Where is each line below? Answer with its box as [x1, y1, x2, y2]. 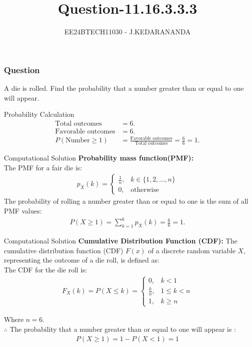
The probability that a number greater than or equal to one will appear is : [9, 323, 236, 334]
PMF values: [4, 206, 42, 216]
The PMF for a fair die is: [4, 162, 82, 172]
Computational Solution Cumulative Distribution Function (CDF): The [4, 235, 238, 245]
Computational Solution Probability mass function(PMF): [4, 153, 194, 163]
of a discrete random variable [148, 245, 236, 255]
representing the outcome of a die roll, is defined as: [4, 255, 159, 265]
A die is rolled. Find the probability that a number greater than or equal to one [4, 83, 244, 93]
